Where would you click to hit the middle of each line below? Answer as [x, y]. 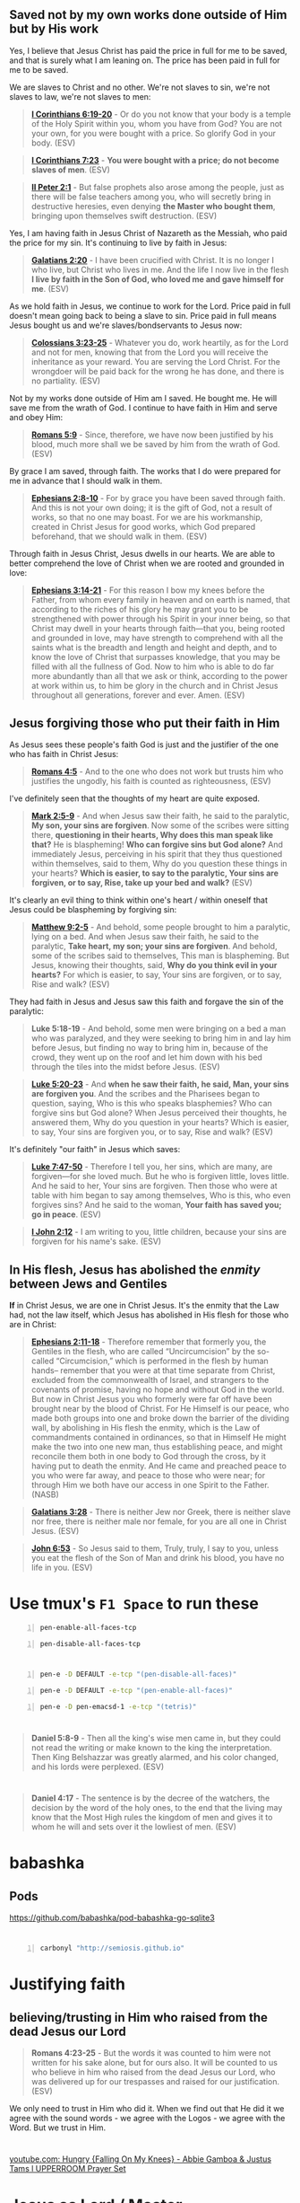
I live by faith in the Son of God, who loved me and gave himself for [158, 279]
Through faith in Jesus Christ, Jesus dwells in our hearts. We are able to [142, 553]
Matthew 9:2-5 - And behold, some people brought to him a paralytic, [161, 927]
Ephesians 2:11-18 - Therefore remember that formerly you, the [149, 1342]
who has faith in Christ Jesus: [64, 754]
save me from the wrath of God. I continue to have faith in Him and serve [143, 408]
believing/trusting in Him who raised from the [139, 2018]
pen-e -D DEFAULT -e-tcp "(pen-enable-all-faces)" [136, 1690]
